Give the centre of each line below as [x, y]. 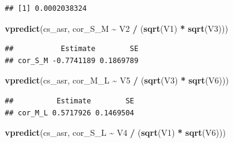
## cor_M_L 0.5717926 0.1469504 [70, 113]
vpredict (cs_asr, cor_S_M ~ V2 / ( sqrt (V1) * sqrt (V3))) [116, 28]
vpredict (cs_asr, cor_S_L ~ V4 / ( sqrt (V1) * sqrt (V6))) [115, 132]
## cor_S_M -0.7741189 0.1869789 [72, 60]
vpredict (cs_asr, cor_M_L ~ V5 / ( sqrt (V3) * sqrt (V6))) [117, 80]
